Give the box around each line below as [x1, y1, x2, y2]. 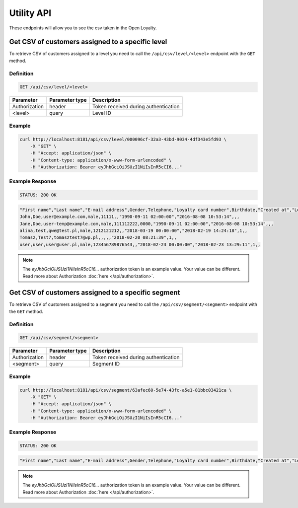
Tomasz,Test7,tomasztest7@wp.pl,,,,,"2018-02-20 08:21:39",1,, [19, 235, 177, 240]
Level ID [92, 110, 111, 117]
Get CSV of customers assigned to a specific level [9, 38, 167, 46]
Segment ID [92, 361, 120, 367]
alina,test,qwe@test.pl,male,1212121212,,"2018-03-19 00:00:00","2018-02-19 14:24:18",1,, [19, 227, 248, 233]
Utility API [9, 7, 52, 18]
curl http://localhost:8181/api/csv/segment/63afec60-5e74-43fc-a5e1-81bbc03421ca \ [19, 387, 232, 393]
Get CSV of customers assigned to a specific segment [9, 289, 180, 297]
